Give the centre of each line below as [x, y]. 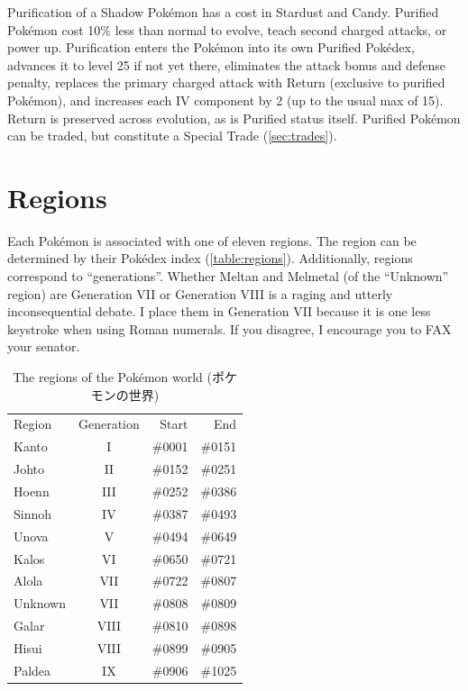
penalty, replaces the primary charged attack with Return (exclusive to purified [226, 82]
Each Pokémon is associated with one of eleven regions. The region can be [212, 240]
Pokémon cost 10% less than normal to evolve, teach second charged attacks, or [227, 29]
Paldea [32, 670]
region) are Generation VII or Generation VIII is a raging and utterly [200, 293]
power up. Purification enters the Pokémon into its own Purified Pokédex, [211, 47]
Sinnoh [33, 513]
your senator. [44, 346]
